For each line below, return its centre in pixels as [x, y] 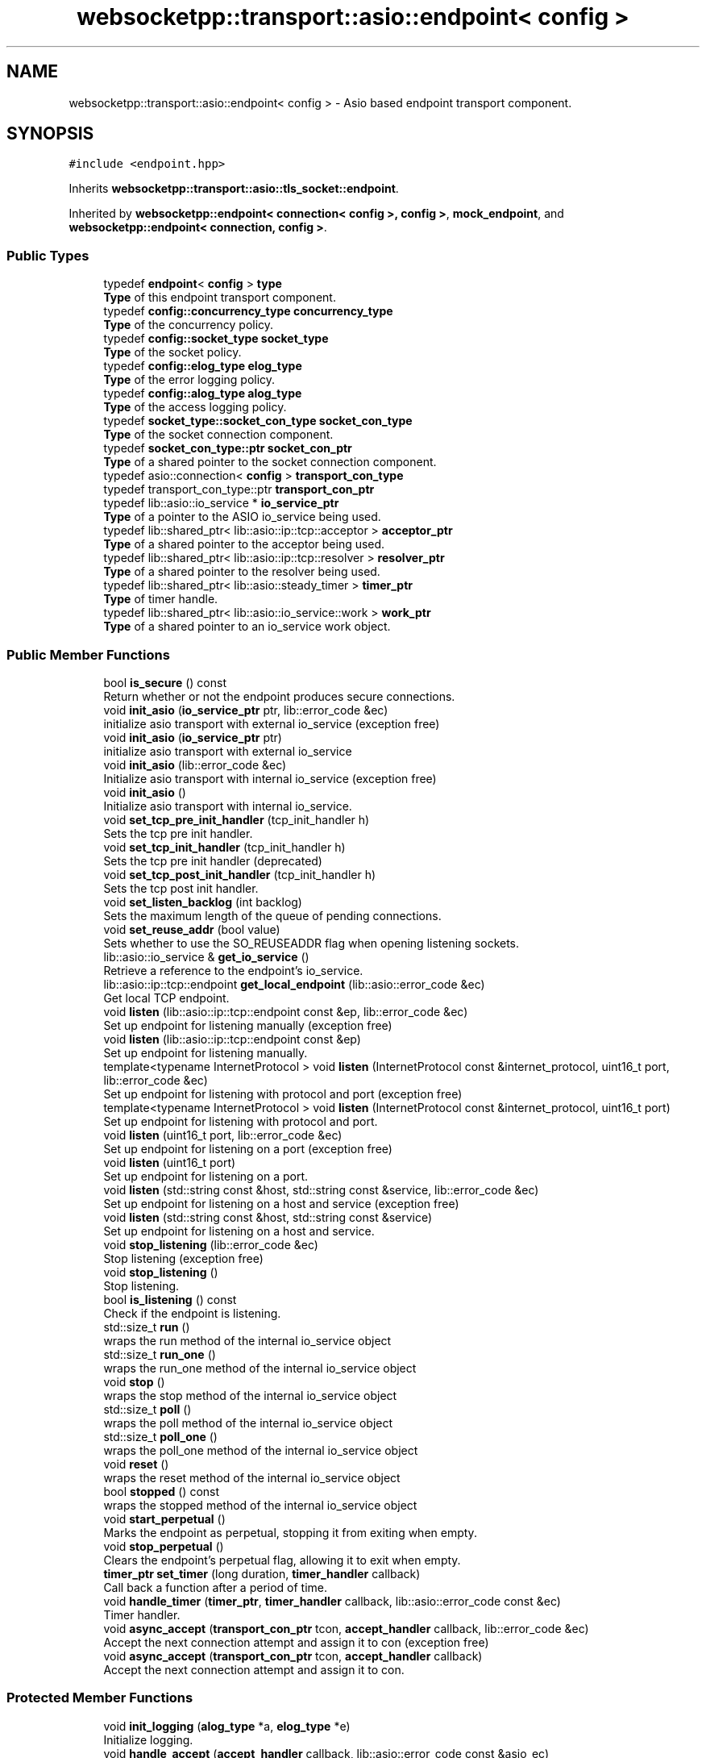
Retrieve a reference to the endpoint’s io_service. [233, 970]
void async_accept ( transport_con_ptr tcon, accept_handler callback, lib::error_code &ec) [346, 1628]
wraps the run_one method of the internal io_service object [260, 1368]
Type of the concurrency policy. [189, 325]
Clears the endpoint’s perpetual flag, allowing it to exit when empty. [282, 1560]
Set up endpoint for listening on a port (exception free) [248, 1148]
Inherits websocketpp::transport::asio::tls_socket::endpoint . [234, 189]
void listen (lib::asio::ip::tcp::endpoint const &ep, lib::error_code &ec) [286, 1011]
